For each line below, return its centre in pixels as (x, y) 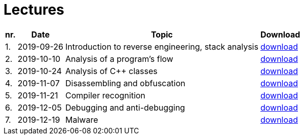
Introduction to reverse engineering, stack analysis (162, 46)
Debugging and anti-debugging (125, 107)
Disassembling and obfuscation (125, 83)
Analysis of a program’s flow (119, 59)
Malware (82, 119)
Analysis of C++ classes (111, 71)
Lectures (34, 10)
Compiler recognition (105, 95)
